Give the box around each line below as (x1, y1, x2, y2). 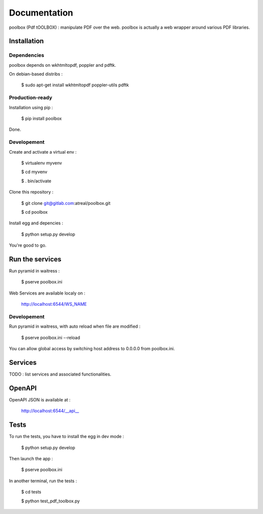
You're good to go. (9, 242, 47, 248)
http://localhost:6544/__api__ (21, 408, 79, 414)
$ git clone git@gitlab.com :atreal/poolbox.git (21, 200, 111, 206)
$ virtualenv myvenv (21, 160, 62, 166)
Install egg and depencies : (9, 220, 63, 226)
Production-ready (9, 94, 53, 101)
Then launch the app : (9, 455, 53, 461)
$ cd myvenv (21, 169, 48, 175)
